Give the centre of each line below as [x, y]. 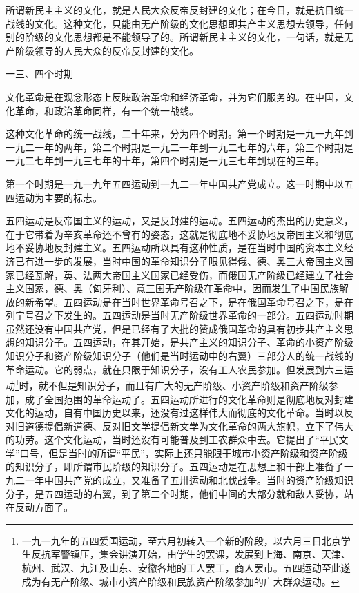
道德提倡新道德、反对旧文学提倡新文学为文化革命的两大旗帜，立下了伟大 [189, 426]
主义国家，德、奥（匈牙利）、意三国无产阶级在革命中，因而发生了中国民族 [172, 288]
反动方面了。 [44, 507]
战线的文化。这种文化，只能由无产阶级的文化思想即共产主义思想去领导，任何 [179, 23]
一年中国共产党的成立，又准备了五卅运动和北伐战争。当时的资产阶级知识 [189, 480]
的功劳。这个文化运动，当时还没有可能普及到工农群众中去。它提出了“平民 [172, 439]
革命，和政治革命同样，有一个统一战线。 [107, 110]
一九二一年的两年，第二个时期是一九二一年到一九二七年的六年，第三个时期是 [179, 147]
